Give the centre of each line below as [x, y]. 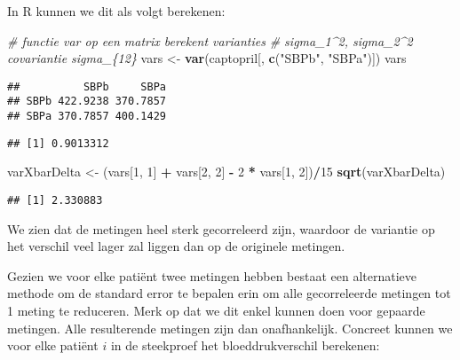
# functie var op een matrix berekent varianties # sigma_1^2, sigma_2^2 [210, 40]
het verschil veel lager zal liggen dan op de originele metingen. [176, 246]
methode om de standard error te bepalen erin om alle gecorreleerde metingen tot [229, 293]
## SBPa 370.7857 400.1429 [87, 117]
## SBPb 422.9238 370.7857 [87, 102]
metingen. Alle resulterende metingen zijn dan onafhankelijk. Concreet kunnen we [230, 328]
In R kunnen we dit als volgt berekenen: [116, 11]
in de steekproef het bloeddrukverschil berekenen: [245, 345]
